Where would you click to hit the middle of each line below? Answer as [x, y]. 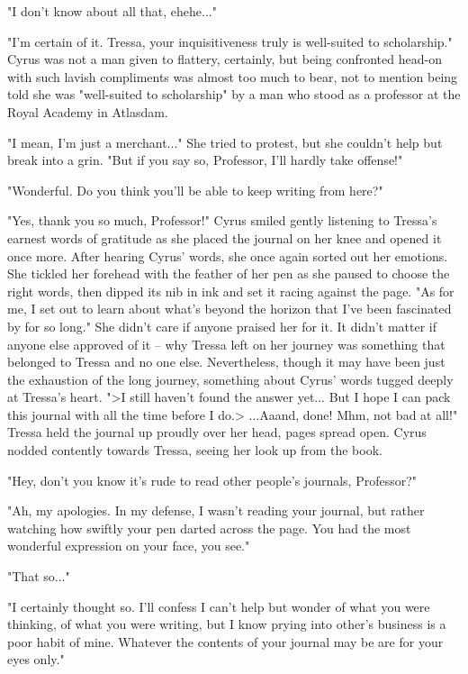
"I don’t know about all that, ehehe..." [112, 11]
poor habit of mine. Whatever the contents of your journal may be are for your [225, 641]
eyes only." [36, 659]
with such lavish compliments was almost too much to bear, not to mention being [233, 76]
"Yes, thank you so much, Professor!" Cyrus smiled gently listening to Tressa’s [222, 220]
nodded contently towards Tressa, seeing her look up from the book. [195, 450]
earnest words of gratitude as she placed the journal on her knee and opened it [225, 237]
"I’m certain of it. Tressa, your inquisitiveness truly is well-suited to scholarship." [230, 41]
